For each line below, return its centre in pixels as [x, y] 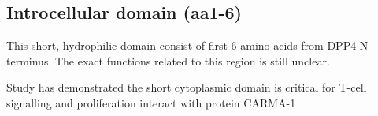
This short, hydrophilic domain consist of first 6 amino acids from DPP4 [182, 45]
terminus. [29, 60]
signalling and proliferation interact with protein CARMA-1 [151, 102]
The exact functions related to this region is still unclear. [192, 60]
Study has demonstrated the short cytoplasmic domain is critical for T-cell [187, 87]
